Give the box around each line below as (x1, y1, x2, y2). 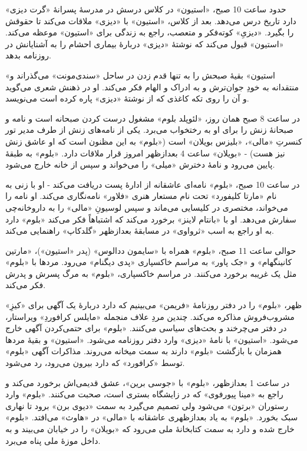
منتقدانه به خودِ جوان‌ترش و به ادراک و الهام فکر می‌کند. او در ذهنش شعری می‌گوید (5, 80, 299, 93)
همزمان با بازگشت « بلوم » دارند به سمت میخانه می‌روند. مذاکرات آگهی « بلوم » (5, 345, 282, 357)
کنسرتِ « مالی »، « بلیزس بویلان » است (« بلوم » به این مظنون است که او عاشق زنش (5, 135, 302, 147)
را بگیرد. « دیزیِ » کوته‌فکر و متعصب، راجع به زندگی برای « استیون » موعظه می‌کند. (5, 26, 294, 38)
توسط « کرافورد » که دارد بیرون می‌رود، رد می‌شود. (5, 357, 185, 369)
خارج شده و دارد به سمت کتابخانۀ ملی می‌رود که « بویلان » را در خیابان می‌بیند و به (5, 423, 295, 434)
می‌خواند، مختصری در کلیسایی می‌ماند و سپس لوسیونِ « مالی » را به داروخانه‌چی (5, 201, 288, 213)
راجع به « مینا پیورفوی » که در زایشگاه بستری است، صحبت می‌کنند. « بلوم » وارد (5, 388, 283, 400)
